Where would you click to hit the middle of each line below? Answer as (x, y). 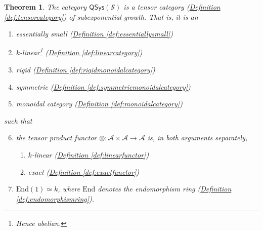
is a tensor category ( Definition (172, 7)
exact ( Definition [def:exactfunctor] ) (84, 171)
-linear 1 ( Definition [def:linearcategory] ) (81, 52)
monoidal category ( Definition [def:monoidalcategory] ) (99, 104)
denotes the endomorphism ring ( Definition (165, 189)
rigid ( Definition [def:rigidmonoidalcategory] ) (85, 70)
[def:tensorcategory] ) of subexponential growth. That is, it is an (101, 16)
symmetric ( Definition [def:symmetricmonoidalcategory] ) (103, 86)
